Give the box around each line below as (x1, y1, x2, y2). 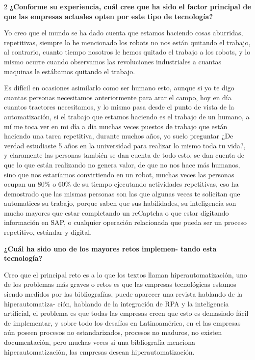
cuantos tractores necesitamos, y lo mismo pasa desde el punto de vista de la (4, 102, 234, 112)
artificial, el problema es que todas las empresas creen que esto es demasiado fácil (4, 308, 249, 318)
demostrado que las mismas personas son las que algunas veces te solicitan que (4, 188, 240, 198)
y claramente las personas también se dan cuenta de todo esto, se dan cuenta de (4, 150, 245, 160)
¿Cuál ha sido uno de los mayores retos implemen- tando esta (4, 243, 217, 253)
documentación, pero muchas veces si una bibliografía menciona (4, 337, 195, 347)
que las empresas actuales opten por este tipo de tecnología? (4, 11, 213, 21)
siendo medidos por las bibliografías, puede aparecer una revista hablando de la (4, 289, 243, 299)
